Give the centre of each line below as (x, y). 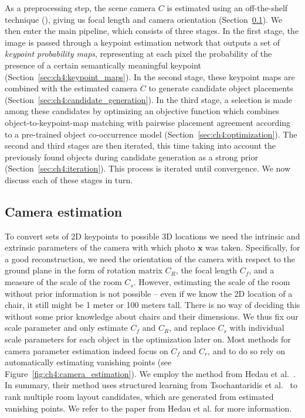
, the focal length (206, 270)
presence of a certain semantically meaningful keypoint (103, 65)
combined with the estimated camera (71, 88)
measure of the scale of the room (63, 282)
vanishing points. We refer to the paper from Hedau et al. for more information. (148, 408)
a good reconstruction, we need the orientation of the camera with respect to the (150, 258)
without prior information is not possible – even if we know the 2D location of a (149, 293)
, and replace (192, 328)
